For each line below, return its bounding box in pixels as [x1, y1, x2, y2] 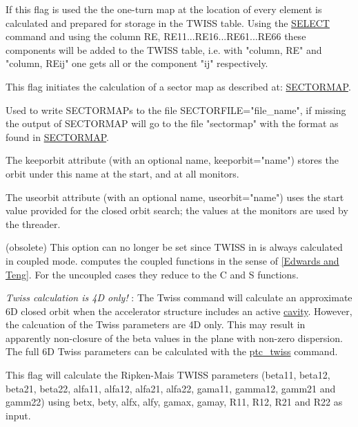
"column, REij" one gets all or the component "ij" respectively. [6, 56, 268, 70]
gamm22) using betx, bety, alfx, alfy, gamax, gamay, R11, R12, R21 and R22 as [6, 395, 343, 409]
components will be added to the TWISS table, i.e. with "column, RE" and [6, 42, 322, 57]
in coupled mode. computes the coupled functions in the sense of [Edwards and [6, 253, 339, 267]
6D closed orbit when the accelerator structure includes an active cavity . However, [6, 303, 352, 318]
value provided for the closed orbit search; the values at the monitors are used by [6, 203, 348, 218]
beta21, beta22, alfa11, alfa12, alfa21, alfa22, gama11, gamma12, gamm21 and [6, 381, 336, 395]
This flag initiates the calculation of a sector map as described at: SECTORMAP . [6, 79, 351, 93]
